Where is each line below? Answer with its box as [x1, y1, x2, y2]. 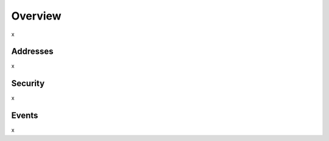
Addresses [11, 46, 54, 57]
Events [11, 110, 38, 121]
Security [11, 78, 45, 89]
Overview [11, 9, 62, 23]
